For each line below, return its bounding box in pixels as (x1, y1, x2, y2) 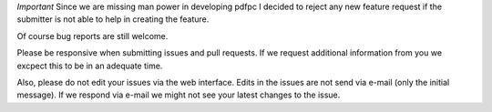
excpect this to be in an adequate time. (16, 60, 163, 71)
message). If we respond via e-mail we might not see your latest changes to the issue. (16, 89, 341, 100)
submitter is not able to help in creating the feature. (16, 14, 210, 25)
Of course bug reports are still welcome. (16, 30, 169, 41)
